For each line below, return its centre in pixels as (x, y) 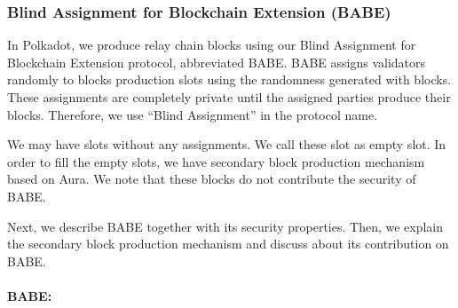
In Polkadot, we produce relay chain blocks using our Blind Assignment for (212, 45)
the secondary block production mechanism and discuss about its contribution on (228, 244)
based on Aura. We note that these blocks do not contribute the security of (212, 179)
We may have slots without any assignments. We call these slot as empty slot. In (227, 144)
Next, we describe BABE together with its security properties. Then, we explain (225, 226)
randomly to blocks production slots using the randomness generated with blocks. (229, 79)
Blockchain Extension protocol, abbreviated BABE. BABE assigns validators (217, 62)
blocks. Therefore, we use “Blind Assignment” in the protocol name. (193, 114)
